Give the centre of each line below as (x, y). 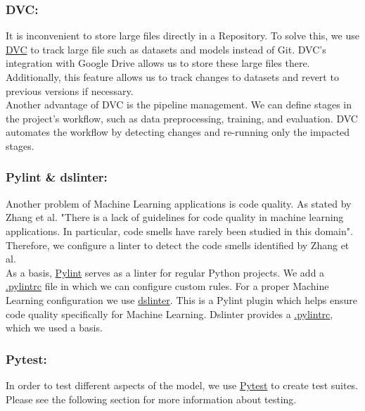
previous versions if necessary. (70, 90)
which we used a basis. (54, 328)
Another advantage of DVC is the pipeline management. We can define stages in (179, 105)
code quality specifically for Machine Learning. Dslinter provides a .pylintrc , (169, 314)
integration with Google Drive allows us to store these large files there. (158, 63)
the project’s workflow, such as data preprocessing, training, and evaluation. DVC (182, 118)
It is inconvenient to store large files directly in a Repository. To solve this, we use (182, 36)
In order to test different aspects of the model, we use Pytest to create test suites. (182, 385)
